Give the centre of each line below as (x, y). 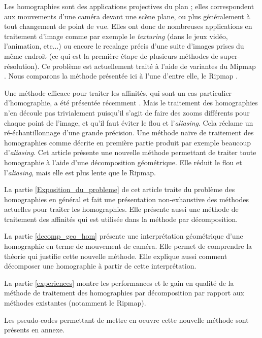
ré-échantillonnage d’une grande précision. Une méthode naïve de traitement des (129, 133)
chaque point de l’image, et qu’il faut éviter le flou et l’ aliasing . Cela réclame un (129, 122)
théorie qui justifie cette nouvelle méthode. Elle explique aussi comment (116, 256)
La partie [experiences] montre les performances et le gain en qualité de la (119, 283)
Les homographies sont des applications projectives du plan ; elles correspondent (129, 6)
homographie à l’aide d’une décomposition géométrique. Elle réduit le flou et (123, 162)
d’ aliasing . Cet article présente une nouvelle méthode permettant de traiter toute (130, 152)
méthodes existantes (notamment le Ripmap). (75, 303)
